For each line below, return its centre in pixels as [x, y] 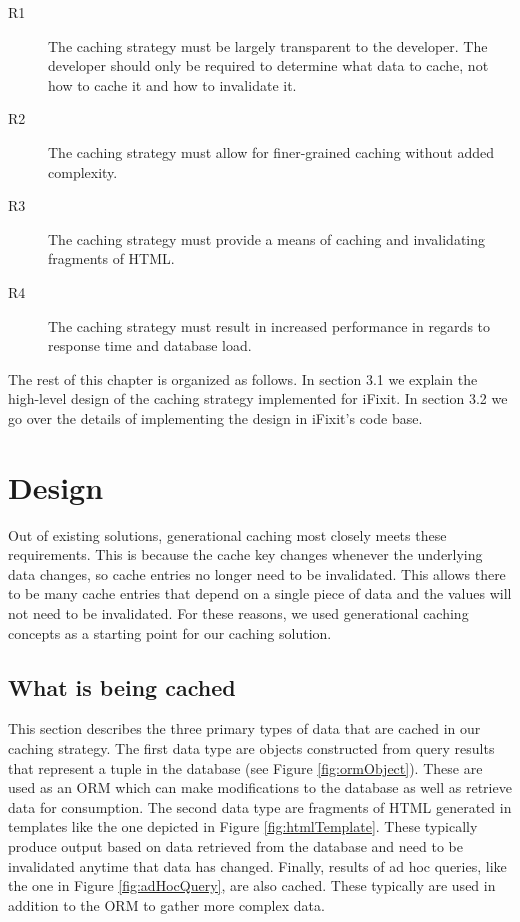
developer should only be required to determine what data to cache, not [268, 65]
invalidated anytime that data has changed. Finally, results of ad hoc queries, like [257, 865]
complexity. [83, 171]
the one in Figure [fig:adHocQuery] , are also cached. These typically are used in [252, 885]
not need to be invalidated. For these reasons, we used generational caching [238, 613]
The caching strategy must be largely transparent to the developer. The [268, 45]
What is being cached [122, 686]
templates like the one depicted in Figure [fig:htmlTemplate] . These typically [243, 826]
